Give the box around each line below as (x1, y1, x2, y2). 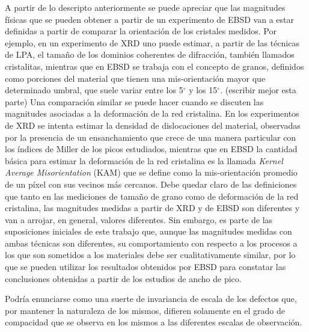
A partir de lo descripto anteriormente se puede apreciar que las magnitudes (5, 1, 286, 13)
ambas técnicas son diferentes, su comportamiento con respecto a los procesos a (5, 236, 298, 249)
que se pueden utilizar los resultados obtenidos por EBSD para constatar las (5, 260, 286, 273)
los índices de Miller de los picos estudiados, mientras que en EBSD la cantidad (5, 143, 298, 155)
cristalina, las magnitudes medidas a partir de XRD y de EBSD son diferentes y (5, 201, 300, 214)
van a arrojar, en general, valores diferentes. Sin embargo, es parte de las (5, 213, 273, 226)
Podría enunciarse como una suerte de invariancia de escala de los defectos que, (5, 292, 297, 305)
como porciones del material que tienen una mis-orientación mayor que (5, 72, 266, 84)
